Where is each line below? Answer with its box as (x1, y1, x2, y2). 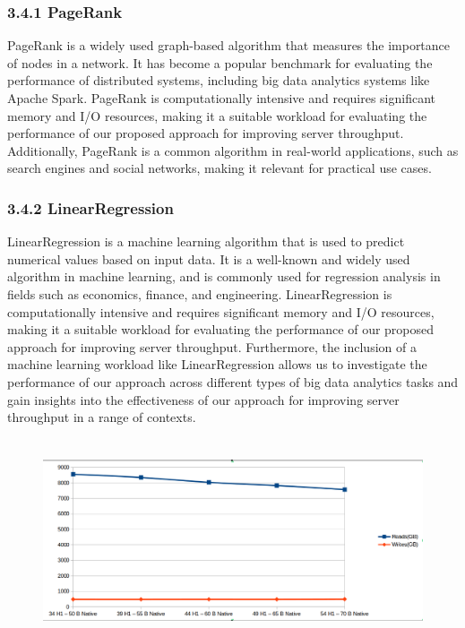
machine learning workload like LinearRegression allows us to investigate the (7, 355, 427, 374)
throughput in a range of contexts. (7, 408, 196, 426)
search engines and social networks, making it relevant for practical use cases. (7, 159, 432, 177)
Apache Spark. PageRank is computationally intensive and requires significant (7, 89, 436, 107)
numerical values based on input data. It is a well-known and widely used (7, 249, 410, 268)
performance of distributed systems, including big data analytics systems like (7, 71, 430, 90)
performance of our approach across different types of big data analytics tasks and (7, 372, 459, 391)
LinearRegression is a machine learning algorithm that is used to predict (7, 232, 405, 251)
